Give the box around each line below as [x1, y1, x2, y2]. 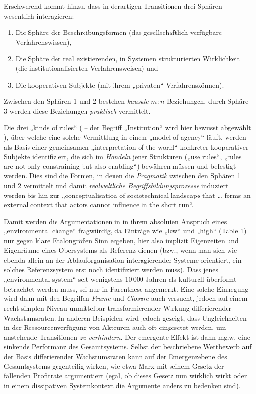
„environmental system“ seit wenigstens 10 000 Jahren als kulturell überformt [4, 274, 237, 284]
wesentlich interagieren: [4, 10, 74, 21]
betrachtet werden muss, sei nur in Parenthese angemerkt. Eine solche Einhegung [4, 283, 249, 294]
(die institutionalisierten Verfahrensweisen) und [15, 63, 158, 73]
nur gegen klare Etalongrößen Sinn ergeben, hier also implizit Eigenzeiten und [4, 235, 239, 245]
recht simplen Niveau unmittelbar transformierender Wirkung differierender [4, 303, 231, 313]
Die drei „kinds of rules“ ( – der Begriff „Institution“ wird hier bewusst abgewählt [4, 122, 251, 132]
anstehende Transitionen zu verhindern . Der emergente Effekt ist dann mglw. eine [4, 331, 250, 342]
